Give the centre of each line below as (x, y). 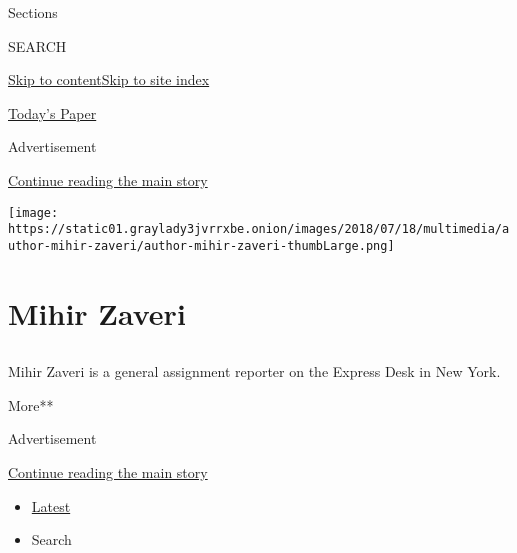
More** (31, 404)
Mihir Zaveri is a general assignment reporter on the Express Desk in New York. (254, 371)
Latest (51, 505)
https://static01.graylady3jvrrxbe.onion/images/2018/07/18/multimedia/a (259, 229)
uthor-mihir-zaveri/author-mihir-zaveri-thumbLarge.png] (201, 245)
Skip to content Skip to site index (109, 79)
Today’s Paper (52, 112)
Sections (33, 12)
